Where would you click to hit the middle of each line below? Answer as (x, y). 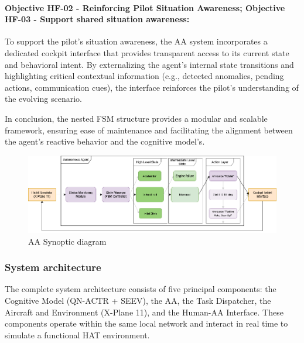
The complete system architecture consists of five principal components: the (141, 289)
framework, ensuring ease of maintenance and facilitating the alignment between (149, 130)
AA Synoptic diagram (67, 241)
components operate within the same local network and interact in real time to (146, 323)
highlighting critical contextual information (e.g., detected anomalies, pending (144, 76)
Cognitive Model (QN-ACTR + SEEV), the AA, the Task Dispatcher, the (138, 300)
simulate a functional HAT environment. (77, 335)
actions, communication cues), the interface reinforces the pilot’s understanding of (152, 87)
